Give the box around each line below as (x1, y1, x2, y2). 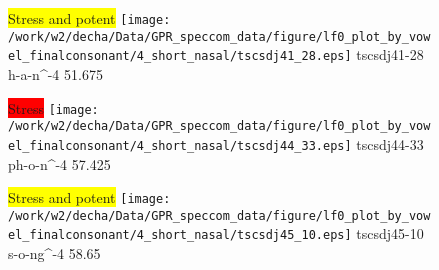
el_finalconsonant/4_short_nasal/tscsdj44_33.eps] (8, 138, 352, 153)
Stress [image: (8, 97, 99, 118)
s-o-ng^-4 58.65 (8, 243, 101, 264)
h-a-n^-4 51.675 (8, 63, 103, 84)
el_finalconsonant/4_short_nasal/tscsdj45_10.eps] (8, 228, 352, 243)
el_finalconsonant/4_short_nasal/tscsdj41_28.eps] (8, 49, 352, 64)
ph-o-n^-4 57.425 (8, 153, 111, 174)
